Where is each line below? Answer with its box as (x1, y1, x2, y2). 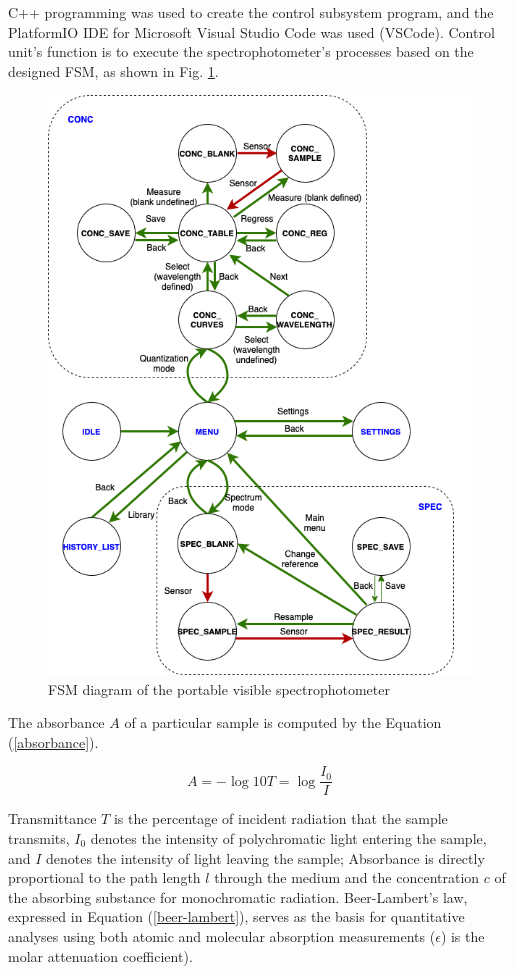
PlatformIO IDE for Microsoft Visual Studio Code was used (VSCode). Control (8, 21, 495, 42)
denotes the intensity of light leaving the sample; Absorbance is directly (46, 847, 485, 868)
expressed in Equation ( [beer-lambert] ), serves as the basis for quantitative (8, 906, 465, 927)
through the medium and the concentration (214, 867, 480, 888)
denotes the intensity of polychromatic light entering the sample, (90, 827, 487, 848)
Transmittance (8, 808, 97, 829)
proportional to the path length (8, 867, 201, 888)
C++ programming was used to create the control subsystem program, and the (8, 2, 494, 22)
